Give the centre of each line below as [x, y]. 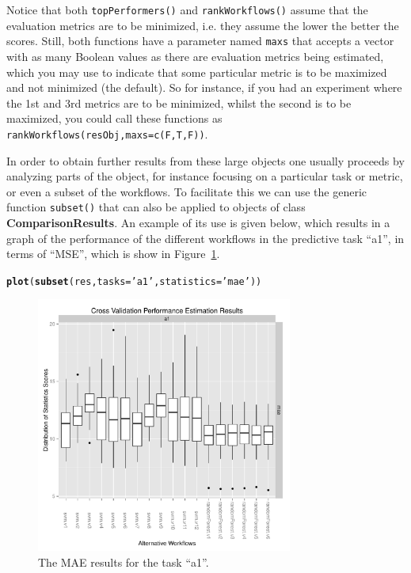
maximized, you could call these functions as [114, 118]
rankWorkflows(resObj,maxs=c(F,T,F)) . [107, 133]
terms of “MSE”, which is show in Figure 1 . [113, 254]
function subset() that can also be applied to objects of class [156, 207]
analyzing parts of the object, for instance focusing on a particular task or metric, [205, 176]
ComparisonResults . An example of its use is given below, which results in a [198, 222]
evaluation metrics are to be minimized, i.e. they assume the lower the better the [203, 25]
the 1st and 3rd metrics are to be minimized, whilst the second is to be [179, 102]
